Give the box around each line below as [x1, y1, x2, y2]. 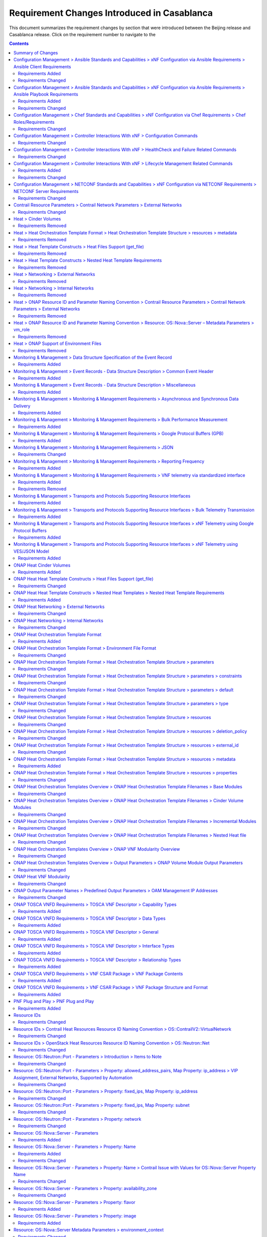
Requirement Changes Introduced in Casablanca [9, 7, 213, 18]
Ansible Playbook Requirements [13, 92, 79, 97]
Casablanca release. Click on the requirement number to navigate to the [9, 31, 156, 37]
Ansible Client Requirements [13, 63, 71, 69]
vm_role [13, 327, 30, 333]
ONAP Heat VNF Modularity [13, 874, 70, 880]
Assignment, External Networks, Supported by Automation [13, 1074, 133, 1081]
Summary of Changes [13, 49, 58, 55]
